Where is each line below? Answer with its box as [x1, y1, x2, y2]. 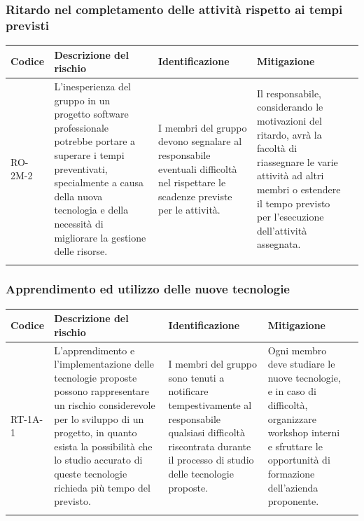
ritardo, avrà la [257, 127, 322, 141]
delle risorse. [54, 244, 108, 258]
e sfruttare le [267, 438, 323, 453]
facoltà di [257, 141, 297, 155]
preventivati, [54, 161, 108, 176]
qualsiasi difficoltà [168, 425, 245, 440]
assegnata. [257, 237, 301, 251]
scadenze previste [158, 188, 232, 203]
